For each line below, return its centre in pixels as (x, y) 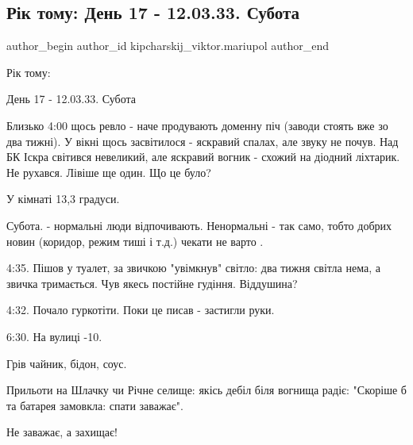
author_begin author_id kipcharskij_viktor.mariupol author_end (168, 46)
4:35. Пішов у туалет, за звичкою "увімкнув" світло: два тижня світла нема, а (193, 268)
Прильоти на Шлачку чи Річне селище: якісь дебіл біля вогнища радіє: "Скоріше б (206, 390)
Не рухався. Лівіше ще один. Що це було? (109, 172)
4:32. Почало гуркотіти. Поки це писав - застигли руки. (141, 310)
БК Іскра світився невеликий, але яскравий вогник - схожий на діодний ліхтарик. (203, 157)
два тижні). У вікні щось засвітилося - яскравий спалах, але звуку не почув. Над (203, 141)
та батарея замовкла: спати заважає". (95, 405)
